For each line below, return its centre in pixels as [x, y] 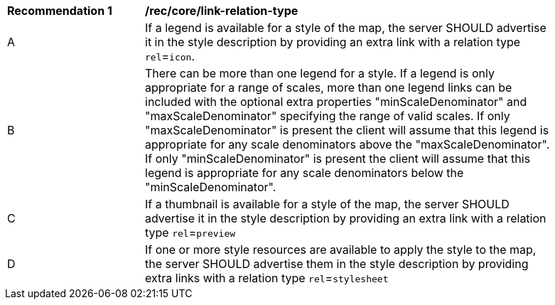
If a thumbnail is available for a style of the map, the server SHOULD [327, 204]
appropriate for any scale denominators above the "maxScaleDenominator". [347, 144]
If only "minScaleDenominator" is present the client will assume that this [338, 159]
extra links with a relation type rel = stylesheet [267, 278]
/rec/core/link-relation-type [222, 11]
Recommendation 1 [60, 11]
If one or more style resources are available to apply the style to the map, [341, 250]
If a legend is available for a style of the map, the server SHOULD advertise [346, 28]
